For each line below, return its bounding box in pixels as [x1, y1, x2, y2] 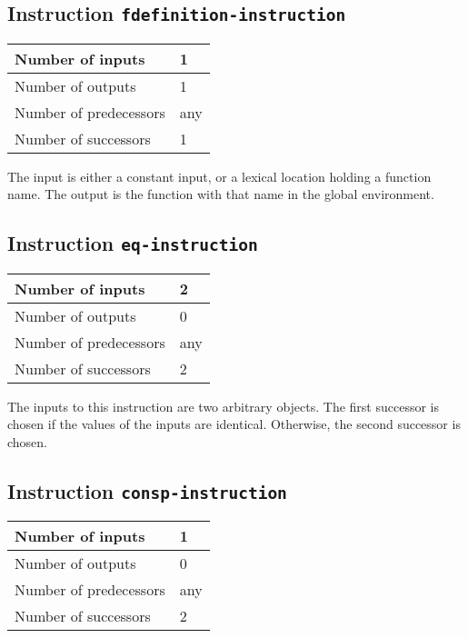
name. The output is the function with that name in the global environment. [7, 184, 434, 204]
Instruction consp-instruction [7, 476, 287, 504]
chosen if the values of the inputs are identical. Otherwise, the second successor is [7, 414, 461, 434]
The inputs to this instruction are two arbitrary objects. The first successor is [7, 396, 440, 415]
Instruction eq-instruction [7, 229, 258, 257]
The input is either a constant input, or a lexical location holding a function [7, 166, 432, 185]
